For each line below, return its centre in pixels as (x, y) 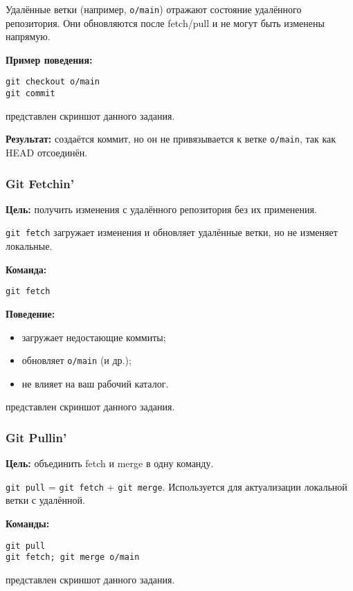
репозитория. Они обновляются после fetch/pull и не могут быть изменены (165, 22)
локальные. (29, 246)
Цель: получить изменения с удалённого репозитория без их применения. (161, 209)
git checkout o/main (53, 82)
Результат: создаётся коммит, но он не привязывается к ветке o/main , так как (171, 139)
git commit (30, 94)
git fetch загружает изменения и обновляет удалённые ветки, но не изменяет (172, 232)
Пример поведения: (49, 59)
